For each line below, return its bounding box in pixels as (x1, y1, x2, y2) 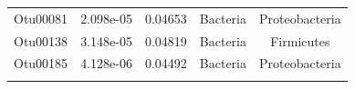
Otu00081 (14, 8, 68, 27)
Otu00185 (14, 54, 68, 73)
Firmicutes (270, 31, 330, 50)
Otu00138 (14, 31, 68, 50)
